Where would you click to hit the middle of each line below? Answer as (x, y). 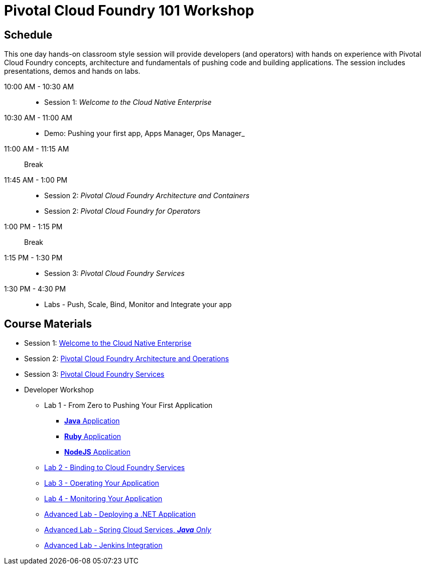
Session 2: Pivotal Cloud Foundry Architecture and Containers (147, 196)
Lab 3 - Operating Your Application (102, 483)
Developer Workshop (59, 390)
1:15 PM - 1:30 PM (33, 258)
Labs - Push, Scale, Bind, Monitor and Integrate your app (138, 305)
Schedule (28, 35)
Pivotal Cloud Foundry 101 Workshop (129, 11)
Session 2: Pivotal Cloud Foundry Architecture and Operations (127, 359)
